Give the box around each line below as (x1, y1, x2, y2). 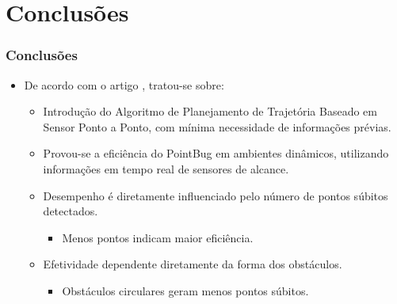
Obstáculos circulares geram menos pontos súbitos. (62, 282, 309, 298)
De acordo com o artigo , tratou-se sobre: (24, 76, 224, 93)
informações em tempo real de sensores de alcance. (43, 160, 289, 177)
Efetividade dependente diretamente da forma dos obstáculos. (43, 256, 342, 272)
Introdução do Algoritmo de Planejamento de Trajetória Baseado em (43, 103, 377, 120)
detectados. (43, 203, 98, 219)
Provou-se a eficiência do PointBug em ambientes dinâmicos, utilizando (43, 145, 389, 161)
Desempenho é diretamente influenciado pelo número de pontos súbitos (43, 187, 388, 203)
